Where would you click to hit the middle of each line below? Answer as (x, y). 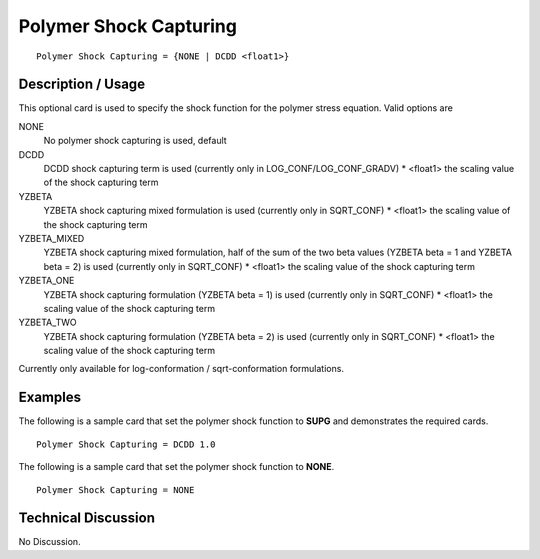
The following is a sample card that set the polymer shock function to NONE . (176, 467)
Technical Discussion (86, 518)
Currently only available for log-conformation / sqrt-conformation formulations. (181, 369)
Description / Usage (81, 84)
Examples (50, 397)
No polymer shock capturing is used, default (135, 141)
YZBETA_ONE (46, 281)
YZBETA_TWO (47, 322)
